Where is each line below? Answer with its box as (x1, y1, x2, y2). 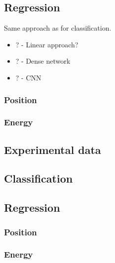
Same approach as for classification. (4, 23, 112, 33)
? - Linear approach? (15, 39, 78, 49)
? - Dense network (15, 56, 71, 66)
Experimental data (4, 142, 101, 157)
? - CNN (15, 72, 41, 82)
